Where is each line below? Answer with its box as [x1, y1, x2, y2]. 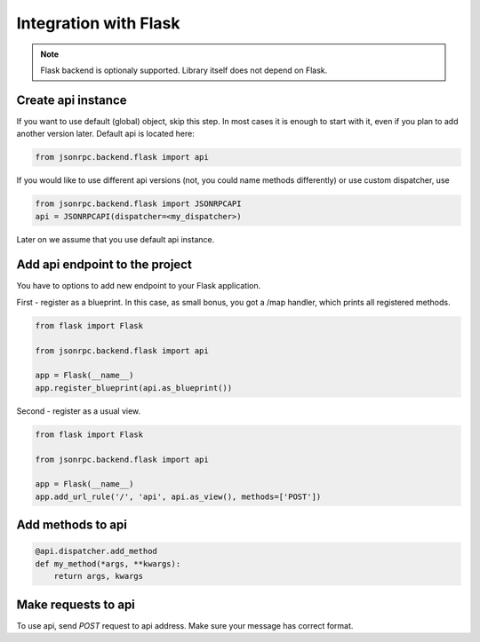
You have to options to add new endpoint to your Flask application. [16, 281, 261, 291]
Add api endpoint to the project [16, 258, 193, 273]
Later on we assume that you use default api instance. [16, 234, 215, 244]
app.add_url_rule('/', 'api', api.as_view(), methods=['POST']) [35, 491, 322, 502]
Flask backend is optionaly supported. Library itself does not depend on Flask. [40, 65, 328, 75]
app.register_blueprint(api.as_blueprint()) [35, 383, 233, 392]
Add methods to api [16, 518, 128, 533]
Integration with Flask [16, 13, 180, 33]
